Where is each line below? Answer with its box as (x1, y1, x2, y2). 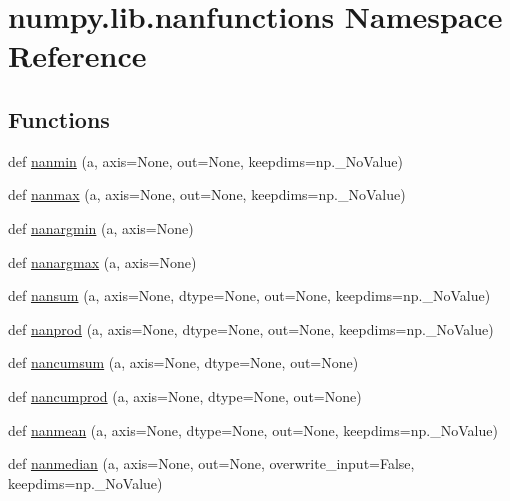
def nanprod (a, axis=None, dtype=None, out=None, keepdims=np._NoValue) (8, 318, 494, 339)
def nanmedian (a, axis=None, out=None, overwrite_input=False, (8, 453, 415, 474)
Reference (8, 35, 147, 76)
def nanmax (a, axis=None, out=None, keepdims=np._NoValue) (8, 184, 406, 205)
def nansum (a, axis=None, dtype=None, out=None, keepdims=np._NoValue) (8, 285, 491, 306)
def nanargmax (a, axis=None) (8, 251, 197, 272)
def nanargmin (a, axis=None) (8, 217, 194, 238)
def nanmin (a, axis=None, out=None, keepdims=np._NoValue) (8, 150, 403, 171)
